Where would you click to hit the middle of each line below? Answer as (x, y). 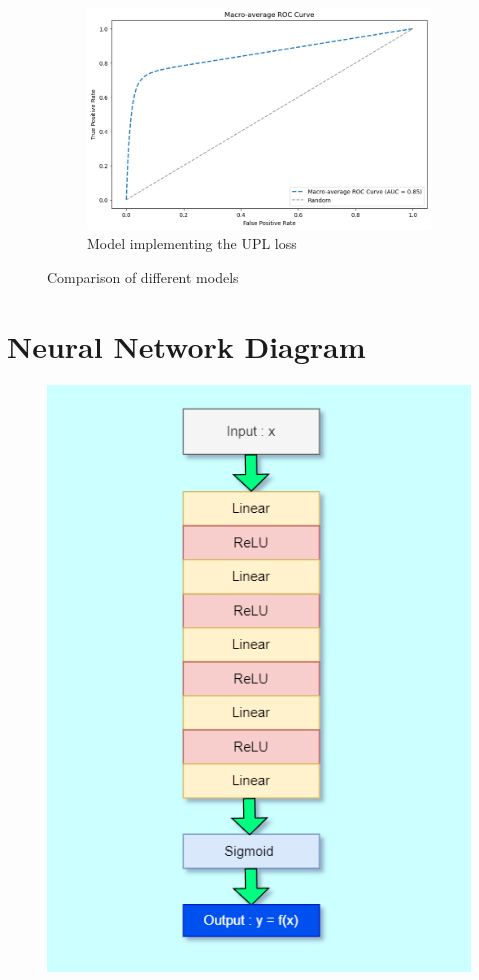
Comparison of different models (143, 276)
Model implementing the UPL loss (192, 243)
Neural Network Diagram (186, 345)
